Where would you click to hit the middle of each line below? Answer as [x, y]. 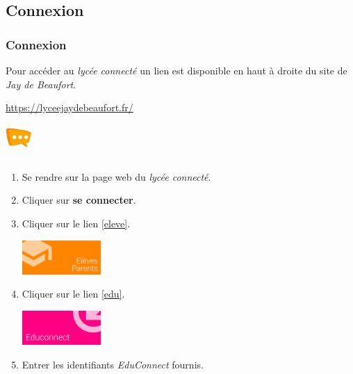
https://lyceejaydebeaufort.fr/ [69, 107]
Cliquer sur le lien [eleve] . [76, 223]
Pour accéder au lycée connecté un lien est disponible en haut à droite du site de [176, 70]
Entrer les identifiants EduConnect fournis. [113, 364]
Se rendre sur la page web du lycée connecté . [116, 176]
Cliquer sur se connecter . [79, 200]
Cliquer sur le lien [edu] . [73, 294]
